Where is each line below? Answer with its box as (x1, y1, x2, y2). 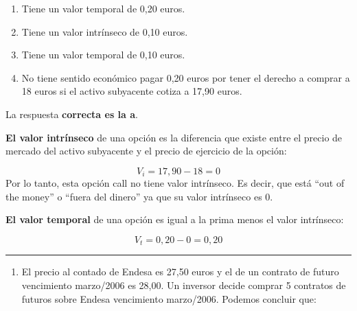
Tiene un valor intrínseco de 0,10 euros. (21, 24, 188, 38)
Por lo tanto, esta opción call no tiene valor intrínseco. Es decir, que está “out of (5, 176, 345, 190)
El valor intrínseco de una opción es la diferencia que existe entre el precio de (5, 130, 343, 144)
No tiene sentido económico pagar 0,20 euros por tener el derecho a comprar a (21, 70, 350, 84)
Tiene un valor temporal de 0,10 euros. (21, 47, 185, 62)
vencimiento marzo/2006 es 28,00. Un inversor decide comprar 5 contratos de (21, 278, 346, 292)
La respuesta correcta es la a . (5, 106, 138, 121)
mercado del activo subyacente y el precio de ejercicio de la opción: (5, 143, 287, 158)
